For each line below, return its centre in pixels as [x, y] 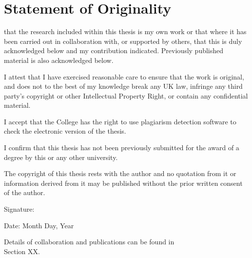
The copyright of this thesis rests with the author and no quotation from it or [120, 173]
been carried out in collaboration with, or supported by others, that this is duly [123, 41]
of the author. [25, 192]
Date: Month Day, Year [39, 225]
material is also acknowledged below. [59, 60]
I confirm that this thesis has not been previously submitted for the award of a [122, 148]
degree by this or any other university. [61, 157]
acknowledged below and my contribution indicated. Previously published [114, 50]
